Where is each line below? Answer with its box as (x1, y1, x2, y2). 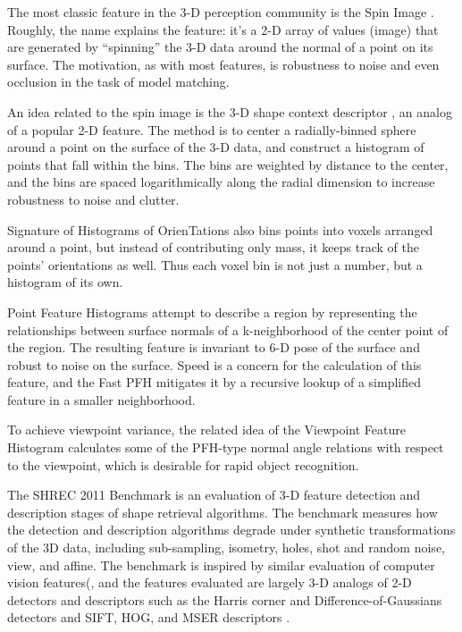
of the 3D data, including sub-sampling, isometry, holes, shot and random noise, (7, 538, 445, 557)
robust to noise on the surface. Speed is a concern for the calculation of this (7, 355, 422, 374)
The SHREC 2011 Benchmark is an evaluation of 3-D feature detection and (7, 485, 421, 504)
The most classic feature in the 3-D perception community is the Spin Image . (7, 3, 434, 21)
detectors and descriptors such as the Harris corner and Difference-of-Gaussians (7, 590, 442, 609)
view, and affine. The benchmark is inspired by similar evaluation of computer (7, 555, 435, 574)
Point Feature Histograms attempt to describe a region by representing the (7, 302, 417, 321)
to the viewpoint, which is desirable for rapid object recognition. (7, 455, 359, 474)
